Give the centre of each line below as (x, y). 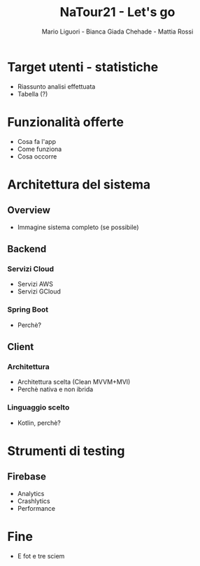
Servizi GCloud (39, 291)
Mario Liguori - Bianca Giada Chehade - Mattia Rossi (117, 31)
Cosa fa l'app (36, 141)
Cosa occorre (37, 156)
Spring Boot (28, 310)
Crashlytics (34, 501)
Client (21, 347)
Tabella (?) (33, 94)
